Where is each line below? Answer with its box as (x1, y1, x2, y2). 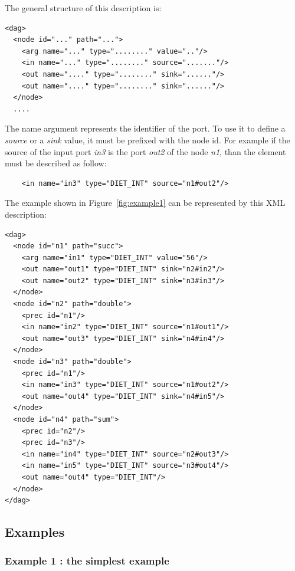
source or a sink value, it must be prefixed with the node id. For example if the (5, 133, 290, 146)
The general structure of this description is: (5, 2, 162, 14)
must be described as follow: (5, 157, 107, 169)
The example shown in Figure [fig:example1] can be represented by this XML (5, 196, 286, 209)
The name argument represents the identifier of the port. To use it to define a (5, 122, 286, 134)
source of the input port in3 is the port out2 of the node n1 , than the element (5, 145, 286, 157)
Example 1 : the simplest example (5, 553, 169, 568)
